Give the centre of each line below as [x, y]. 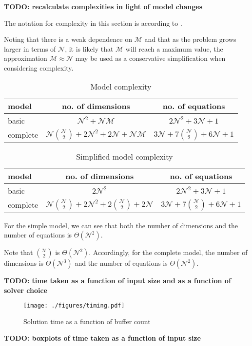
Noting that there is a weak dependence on [68, 39]
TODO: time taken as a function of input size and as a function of [117, 281]
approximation [26, 58]
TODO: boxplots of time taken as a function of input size [102, 337]
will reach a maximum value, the [174, 48]
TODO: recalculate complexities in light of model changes [103, 6]
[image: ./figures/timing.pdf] [74, 306]
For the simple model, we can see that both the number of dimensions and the [121, 225]
